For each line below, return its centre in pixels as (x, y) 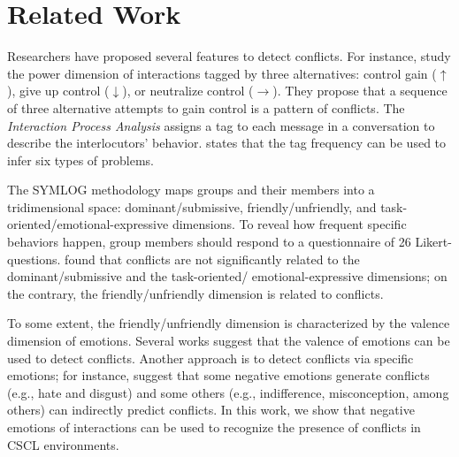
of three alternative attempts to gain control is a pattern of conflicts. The (206, 107)
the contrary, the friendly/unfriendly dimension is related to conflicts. (195, 293)
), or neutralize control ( (188, 91)
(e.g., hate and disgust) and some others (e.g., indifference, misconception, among (228, 392)
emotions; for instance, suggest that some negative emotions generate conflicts (218, 375)
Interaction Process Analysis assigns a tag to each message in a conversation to (221, 125)
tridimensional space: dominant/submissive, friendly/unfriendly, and (192, 206)
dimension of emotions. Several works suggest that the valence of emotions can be (229, 341)
